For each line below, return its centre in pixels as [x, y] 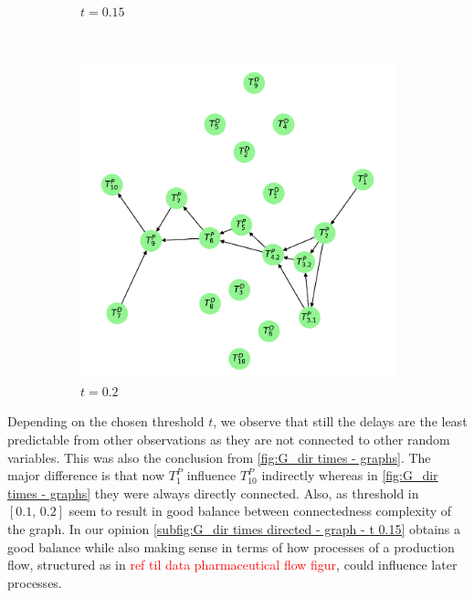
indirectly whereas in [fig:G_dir [350, 475]
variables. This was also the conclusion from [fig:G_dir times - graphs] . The [219, 457]
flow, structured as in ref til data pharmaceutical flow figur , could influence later [232, 565]
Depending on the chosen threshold [106, 421]
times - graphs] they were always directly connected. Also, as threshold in [213, 493]
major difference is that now [86, 475]
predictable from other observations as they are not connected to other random [229, 439]
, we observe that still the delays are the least [340, 421]
